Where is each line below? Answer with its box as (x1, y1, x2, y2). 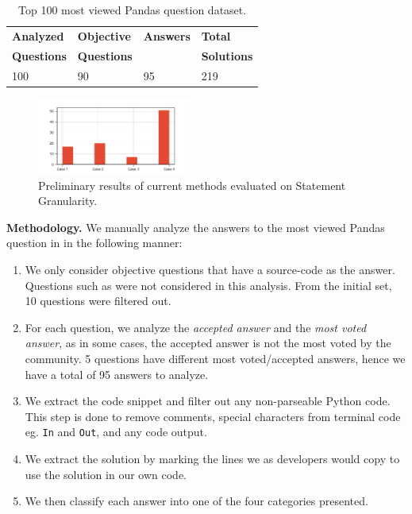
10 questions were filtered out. (25, 292, 171, 309)
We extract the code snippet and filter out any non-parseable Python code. (25, 392, 391, 409)
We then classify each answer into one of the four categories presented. (25, 493, 368, 509)
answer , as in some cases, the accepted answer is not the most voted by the (25, 334, 391, 351)
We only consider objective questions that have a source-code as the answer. (25, 261, 395, 277)
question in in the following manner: (6, 234, 183, 251)
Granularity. (38, 192, 98, 209)
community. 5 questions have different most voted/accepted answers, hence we (25, 350, 406, 366)
